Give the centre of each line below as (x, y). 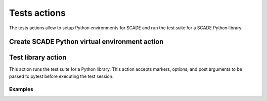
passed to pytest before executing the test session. (61, 76)
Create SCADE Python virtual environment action (86, 42)
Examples (21, 89)
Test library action (38, 58)
